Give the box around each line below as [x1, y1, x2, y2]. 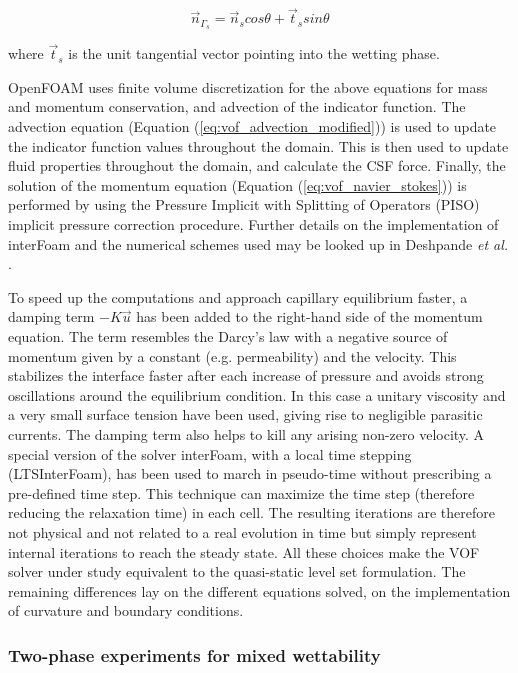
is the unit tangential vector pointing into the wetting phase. [68, 43, 440, 64]
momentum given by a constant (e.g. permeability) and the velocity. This [8, 345, 457, 366]
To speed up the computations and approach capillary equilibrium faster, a [8, 286, 468, 307]
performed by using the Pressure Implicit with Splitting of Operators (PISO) [8, 194, 480, 215]
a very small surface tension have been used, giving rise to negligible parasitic [8, 404, 483, 425]
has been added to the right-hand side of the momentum [136, 306, 483, 327]
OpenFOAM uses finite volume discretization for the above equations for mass [8, 76, 488, 97]
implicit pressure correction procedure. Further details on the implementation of [8, 214, 499, 235]
